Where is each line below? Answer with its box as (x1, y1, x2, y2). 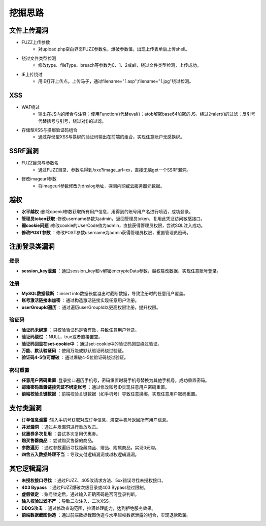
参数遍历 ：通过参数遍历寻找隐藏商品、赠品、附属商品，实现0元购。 (21, 444, 160, 450)
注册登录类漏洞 (9, 242, 55, 251)
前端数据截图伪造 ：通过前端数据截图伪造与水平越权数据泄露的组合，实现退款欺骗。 (21, 512, 191, 518)
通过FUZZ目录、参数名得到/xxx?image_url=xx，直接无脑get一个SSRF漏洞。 (38, 167, 191, 173)
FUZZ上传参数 (21, 40, 50, 45)
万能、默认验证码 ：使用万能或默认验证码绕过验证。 (21, 348, 127, 353)
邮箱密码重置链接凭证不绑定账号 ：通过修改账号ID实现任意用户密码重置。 (21, 384, 169, 390)
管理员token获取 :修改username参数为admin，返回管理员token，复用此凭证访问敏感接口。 (21, 216, 205, 221)
